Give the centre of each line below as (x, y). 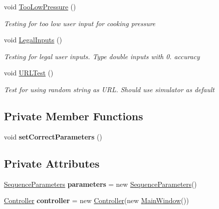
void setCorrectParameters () (53, 136)
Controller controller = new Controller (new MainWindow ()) (96, 200)
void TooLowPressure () (40, 6)
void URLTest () (29, 73)
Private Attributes (52, 163)
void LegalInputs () (33, 40)
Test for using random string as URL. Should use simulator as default (109, 89)
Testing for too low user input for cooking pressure (80, 23)
